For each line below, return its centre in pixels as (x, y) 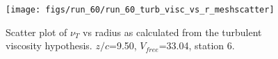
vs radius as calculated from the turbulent (172, 32)
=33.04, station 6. (197, 45)
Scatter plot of (36, 32)
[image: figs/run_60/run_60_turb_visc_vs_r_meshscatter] (140, 10)
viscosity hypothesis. (49, 45)
